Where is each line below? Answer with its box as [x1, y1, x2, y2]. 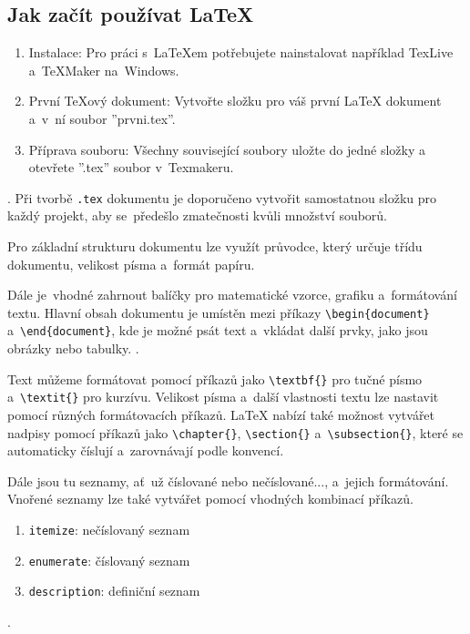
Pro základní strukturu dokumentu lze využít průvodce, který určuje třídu [7, 237, 423, 256]
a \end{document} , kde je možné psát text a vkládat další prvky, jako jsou [7, 321, 428, 340]
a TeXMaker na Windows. [28, 60, 179, 79]
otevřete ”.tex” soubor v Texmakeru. [28, 158, 234, 177]
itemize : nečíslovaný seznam [28, 520, 190, 539]
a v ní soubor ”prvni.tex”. [28, 108, 176, 128]
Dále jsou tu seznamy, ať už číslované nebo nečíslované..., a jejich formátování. [7, 471, 449, 490]
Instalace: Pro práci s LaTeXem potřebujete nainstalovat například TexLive [28, 43, 454, 62]
